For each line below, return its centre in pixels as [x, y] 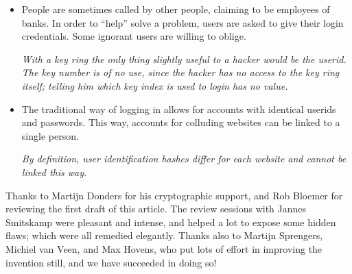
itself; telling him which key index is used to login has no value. [155, 85]
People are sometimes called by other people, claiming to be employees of [176, 9]
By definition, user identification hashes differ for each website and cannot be [184, 159]
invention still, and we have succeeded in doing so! [111, 262]
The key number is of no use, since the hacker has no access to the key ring [180, 72]
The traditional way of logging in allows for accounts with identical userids [179, 109]
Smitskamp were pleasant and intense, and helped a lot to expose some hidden [171, 222]
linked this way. [54, 172]
